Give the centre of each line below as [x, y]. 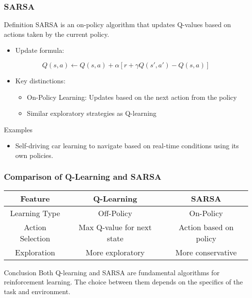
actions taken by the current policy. [57, 34]
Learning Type [35, 213]
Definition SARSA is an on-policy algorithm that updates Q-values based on [118, 24]
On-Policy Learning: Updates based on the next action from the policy [132, 97]
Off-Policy [115, 213]
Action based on [206, 227]
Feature [35, 198]
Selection [35, 238]
